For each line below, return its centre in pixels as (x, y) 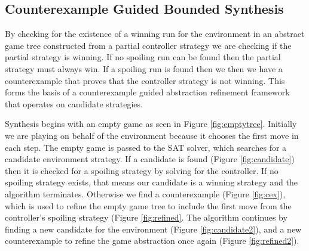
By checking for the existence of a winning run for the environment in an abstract (155, 34)
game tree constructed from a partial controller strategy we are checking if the (148, 45)
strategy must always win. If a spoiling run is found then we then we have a (144, 68)
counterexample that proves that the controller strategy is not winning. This (145, 80)
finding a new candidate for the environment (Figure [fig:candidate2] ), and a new (153, 229)
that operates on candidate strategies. (74, 103)
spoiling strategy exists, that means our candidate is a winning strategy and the (151, 182)
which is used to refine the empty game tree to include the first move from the (148, 205)
